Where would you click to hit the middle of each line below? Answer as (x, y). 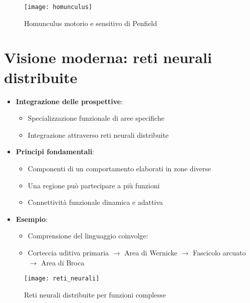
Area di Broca (63, 262)
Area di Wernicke (151, 252)
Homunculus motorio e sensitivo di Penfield (91, 23)
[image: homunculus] (58, 7)
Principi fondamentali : (55, 151)
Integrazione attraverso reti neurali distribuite (98, 134)
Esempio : (32, 219)
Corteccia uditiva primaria (68, 252)
